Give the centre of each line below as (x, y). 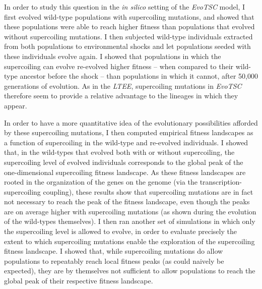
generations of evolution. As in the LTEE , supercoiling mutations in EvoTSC (123, 85)
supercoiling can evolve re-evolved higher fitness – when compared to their (119, 66)
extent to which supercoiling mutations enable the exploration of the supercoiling (129, 241)
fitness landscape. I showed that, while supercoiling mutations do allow (114, 251)
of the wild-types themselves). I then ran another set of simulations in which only (130, 221)
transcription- (221, 182)
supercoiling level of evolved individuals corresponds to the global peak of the (124, 162)
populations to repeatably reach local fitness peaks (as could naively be (114, 261)
